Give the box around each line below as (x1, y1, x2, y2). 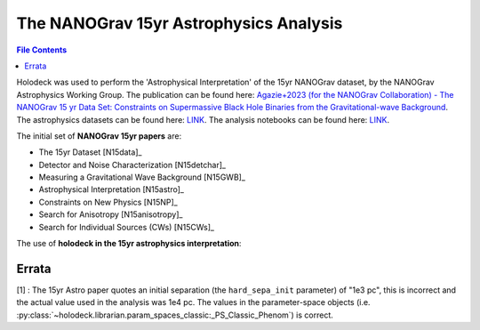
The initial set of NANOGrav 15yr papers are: (16, 130, 182, 141)
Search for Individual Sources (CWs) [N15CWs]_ (38, 221, 215, 232)
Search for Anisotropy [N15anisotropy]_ (38, 209, 183, 220)
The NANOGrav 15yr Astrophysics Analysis (16, 13, 343, 33)
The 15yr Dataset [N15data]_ (38, 147, 142, 157)
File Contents (16, 44, 68, 55)
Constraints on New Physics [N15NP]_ (38, 197, 178, 207)
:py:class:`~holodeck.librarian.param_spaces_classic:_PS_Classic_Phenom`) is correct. (16, 310, 333, 320)
